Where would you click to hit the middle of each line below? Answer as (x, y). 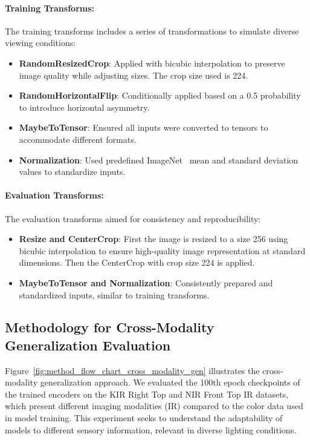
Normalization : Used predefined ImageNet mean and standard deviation (159, 159)
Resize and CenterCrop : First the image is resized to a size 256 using (153, 239)
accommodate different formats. (78, 139)
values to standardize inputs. (72, 172)
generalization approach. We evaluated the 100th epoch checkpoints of (170, 382)
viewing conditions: (40, 43)
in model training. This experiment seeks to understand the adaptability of (144, 418)
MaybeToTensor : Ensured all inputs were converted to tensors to (144, 127)
